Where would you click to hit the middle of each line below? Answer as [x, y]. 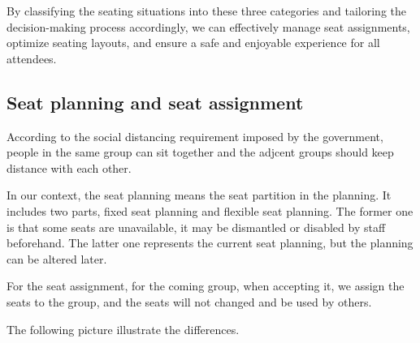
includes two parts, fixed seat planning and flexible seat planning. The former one [210, 210]
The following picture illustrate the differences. [123, 329]
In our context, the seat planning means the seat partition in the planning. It [199, 195]
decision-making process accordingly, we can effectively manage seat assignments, [208, 26]
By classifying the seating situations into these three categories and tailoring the [206, 11]
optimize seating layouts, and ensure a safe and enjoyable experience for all [193, 43]
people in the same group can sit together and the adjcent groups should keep [200, 152]
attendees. [32, 58]
